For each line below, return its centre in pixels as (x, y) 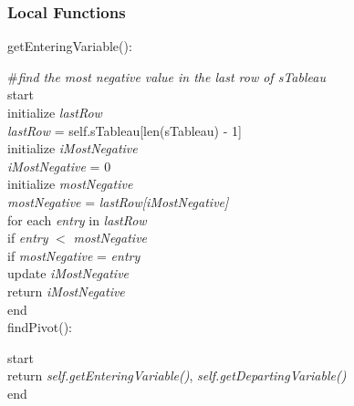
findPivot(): (40, 327)
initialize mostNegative (70, 184)
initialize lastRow (55, 112)
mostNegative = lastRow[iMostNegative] (118, 201)
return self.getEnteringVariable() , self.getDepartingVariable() (177, 375)
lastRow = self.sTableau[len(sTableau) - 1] (125, 130)
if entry (28, 238)
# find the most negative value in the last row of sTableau (167, 76)
